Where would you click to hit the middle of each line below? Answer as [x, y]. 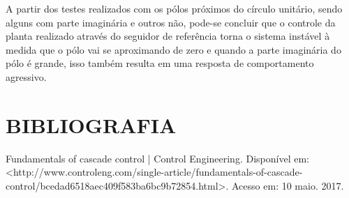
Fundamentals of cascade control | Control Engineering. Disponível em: [157, 158]
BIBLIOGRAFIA [91, 124]
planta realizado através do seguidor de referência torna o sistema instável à [168, 36]
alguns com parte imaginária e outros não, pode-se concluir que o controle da [171, 22]
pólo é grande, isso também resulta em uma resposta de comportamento [160, 63]
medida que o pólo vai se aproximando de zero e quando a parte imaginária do [173, 49]
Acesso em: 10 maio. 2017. [288, 185]
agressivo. [26, 76]
